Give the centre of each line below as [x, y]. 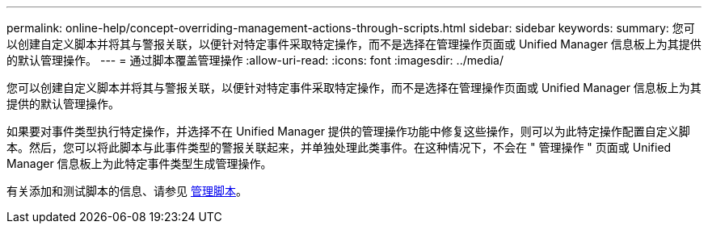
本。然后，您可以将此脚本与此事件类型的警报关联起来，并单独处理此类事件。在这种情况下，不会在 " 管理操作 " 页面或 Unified [339, 147]
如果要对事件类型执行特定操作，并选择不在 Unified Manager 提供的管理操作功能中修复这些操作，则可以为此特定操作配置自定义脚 [348, 131]
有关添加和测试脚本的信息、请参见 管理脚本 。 [127, 191]
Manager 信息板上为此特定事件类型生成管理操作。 [139, 163]
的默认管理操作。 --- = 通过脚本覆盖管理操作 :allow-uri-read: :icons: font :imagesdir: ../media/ [255, 60]
